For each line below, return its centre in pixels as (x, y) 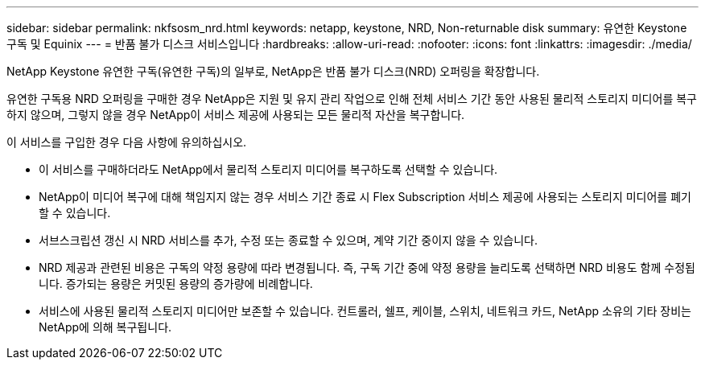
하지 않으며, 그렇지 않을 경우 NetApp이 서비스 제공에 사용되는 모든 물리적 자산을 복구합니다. (236, 115)
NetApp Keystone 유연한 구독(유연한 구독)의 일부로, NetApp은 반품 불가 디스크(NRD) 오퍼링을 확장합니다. (273, 71)
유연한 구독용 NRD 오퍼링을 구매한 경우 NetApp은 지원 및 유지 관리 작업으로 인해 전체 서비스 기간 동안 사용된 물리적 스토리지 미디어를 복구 (352, 99)
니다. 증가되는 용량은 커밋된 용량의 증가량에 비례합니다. (176, 284)
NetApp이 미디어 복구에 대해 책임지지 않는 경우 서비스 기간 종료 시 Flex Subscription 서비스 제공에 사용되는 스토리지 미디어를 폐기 (365, 197)
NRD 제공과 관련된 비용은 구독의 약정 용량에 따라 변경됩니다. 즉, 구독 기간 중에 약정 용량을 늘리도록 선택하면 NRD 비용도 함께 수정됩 (367, 267)
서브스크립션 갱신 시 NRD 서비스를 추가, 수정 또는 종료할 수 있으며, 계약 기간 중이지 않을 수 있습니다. (288, 240)
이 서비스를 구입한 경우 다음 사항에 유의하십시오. (127, 142)
